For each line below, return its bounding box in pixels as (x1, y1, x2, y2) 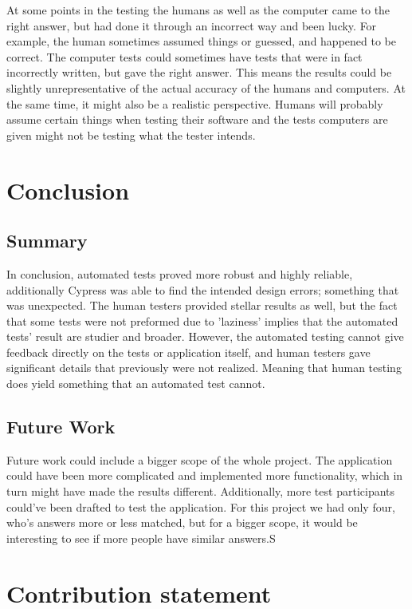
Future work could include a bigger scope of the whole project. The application (6, 451, 393, 468)
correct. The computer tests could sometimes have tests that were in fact (6, 48, 363, 65)
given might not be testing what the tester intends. (6, 126, 256, 143)
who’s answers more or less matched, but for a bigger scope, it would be (6, 514, 358, 531)
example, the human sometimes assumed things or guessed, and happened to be (6, 33, 396, 49)
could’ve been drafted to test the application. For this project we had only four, (6, 498, 395, 515)
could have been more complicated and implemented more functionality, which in (6, 467, 403, 484)
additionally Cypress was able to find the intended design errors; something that (6, 281, 399, 298)
